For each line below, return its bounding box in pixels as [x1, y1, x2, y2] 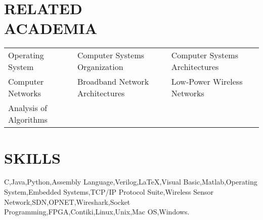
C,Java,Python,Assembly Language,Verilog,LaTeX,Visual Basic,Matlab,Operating [4, 176, 257, 187]
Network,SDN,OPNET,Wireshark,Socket [4, 196, 130, 207]
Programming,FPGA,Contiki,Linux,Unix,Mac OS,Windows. [4, 206, 190, 217]
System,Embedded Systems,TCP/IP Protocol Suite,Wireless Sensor [4, 187, 213, 197]
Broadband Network [77, 76, 149, 88]
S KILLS [4, 147, 61, 168]
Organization [77, 61, 123, 73]
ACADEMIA [4, 18, 98, 39]
